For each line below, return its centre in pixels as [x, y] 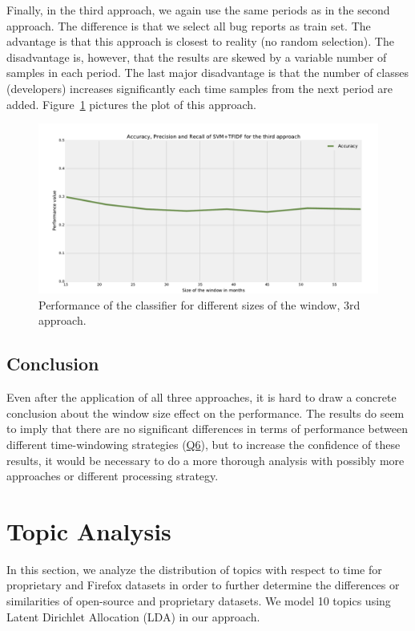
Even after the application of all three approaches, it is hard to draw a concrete [201, 397]
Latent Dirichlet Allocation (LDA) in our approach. [133, 616]
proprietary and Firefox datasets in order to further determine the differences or [203, 585]
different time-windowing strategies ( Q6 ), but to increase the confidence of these [203, 444]
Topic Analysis [89, 530]
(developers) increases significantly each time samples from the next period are [200, 88]
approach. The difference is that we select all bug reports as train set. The [189, 25]
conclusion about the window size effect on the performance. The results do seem [205, 413]
